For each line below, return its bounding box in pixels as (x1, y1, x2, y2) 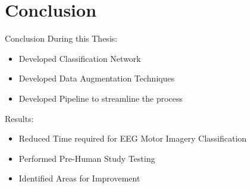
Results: (5, 112, 34, 124)
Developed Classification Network (18, 52, 141, 64)
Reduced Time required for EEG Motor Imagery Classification (18, 132, 247, 145)
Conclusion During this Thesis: (5, 32, 118, 45)
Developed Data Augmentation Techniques (18, 72, 175, 84)
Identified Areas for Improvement (18, 172, 140, 184)
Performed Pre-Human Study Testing (18, 152, 155, 164)
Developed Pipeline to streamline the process (18, 92, 183, 104)
